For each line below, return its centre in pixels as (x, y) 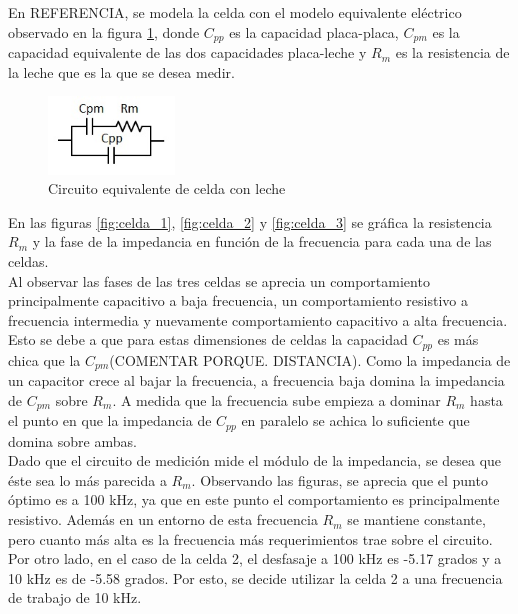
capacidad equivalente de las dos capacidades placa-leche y (187, 52)
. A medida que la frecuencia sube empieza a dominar (276, 399)
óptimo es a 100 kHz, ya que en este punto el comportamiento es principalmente (254, 499)
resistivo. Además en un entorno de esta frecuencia (163, 519)
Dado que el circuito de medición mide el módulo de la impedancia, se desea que (255, 460)
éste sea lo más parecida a (87, 479)
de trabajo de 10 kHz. (75, 597)
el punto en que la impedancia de (110, 420)
